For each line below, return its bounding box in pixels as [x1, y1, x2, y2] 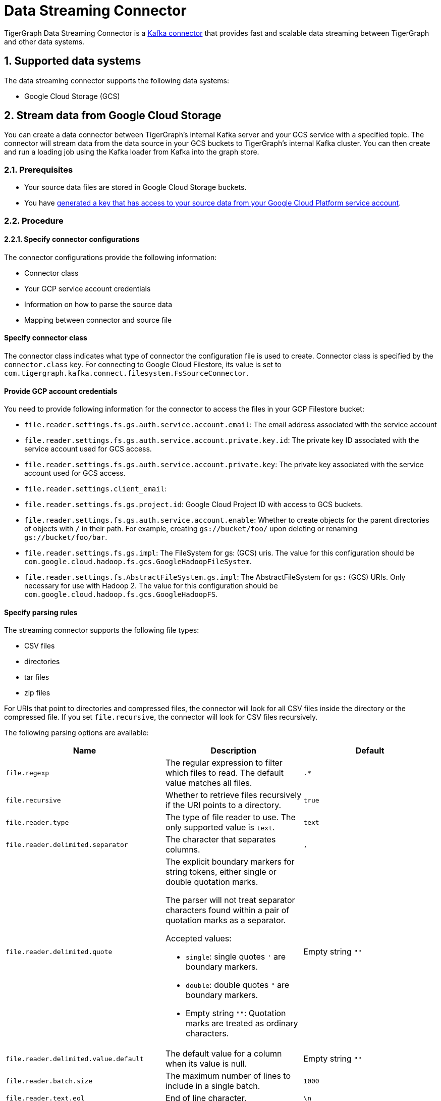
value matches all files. [166, 778, 252, 788]
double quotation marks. [166, 877, 258, 887]
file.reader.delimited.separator [6, 840, 128, 848]
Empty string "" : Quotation [186, 1008, 286, 1019]
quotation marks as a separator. [166, 915, 286, 926]
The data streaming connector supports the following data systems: [4, 76, 230, 85]
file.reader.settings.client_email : [24, 484, 167, 493]
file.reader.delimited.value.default [6, 1055, 144, 1063]
